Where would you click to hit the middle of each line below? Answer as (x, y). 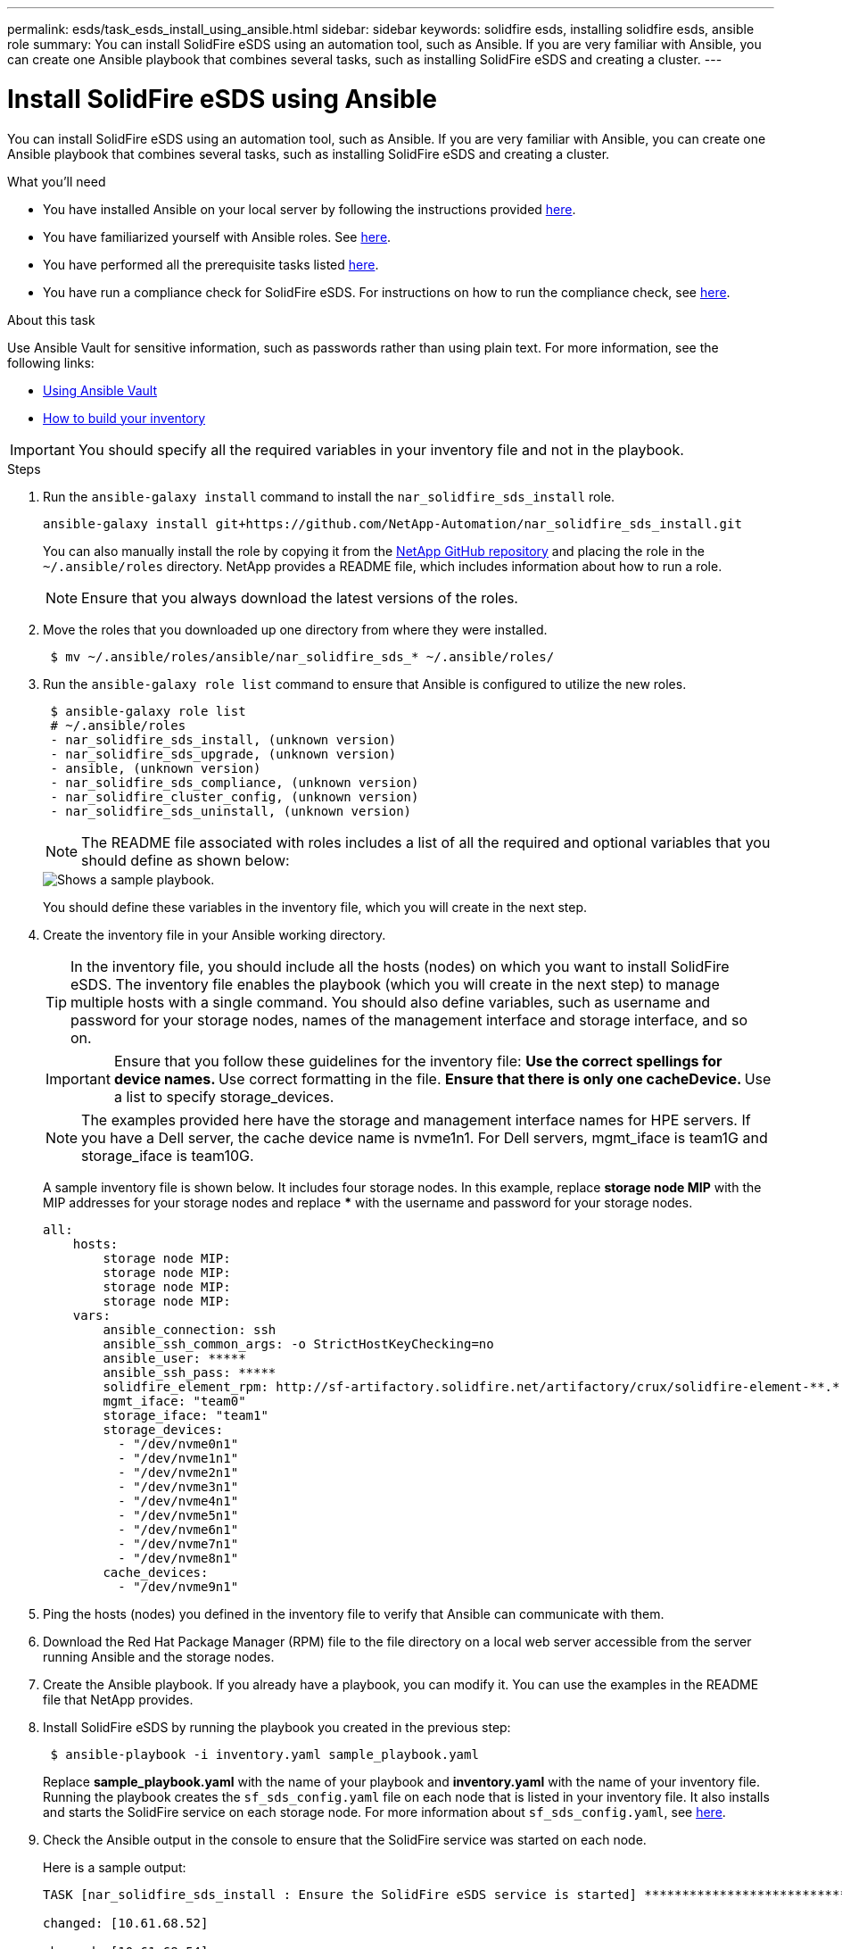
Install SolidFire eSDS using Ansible (222, 99)
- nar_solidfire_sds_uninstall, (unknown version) (231, 811)
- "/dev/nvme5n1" (178, 1515)
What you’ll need (57, 181)
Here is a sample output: (115, 1867)
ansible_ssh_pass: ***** (190, 1372)
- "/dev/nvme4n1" (178, 1501)
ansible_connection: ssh (190, 1329)
